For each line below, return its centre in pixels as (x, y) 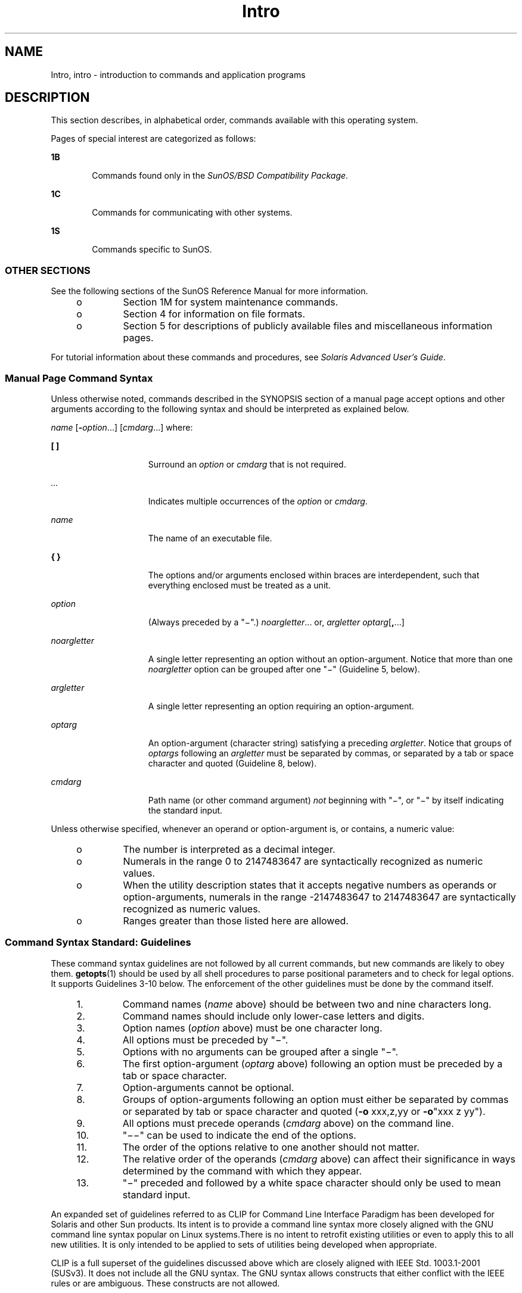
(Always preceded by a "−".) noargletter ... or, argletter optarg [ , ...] (276, 622)
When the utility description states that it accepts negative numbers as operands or (310, 885)
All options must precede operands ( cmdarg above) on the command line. (288, 1123)
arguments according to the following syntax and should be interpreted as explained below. (230, 409)
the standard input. (185, 810)
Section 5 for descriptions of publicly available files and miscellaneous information (308, 326)
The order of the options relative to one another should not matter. (271, 1147)
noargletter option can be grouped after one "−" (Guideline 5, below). (284, 669)
